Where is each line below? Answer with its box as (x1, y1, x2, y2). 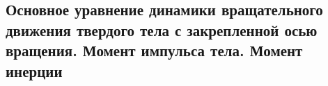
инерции (6, 60, 63, 81)
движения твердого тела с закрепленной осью (6, 19, 318, 40)
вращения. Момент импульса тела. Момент (6, 40, 303, 61)
